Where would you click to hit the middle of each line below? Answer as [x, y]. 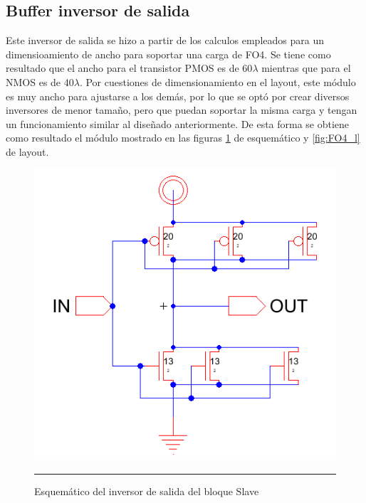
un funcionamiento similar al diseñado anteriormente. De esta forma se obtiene [178, 123]
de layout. [27, 151]
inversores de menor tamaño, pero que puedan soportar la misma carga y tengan [182, 110]
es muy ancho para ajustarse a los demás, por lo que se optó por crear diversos [178, 96]
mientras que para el [306, 68]
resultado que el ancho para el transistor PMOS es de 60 [129, 68]
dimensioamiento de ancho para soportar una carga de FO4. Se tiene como [168, 54]
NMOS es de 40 [40, 81]
